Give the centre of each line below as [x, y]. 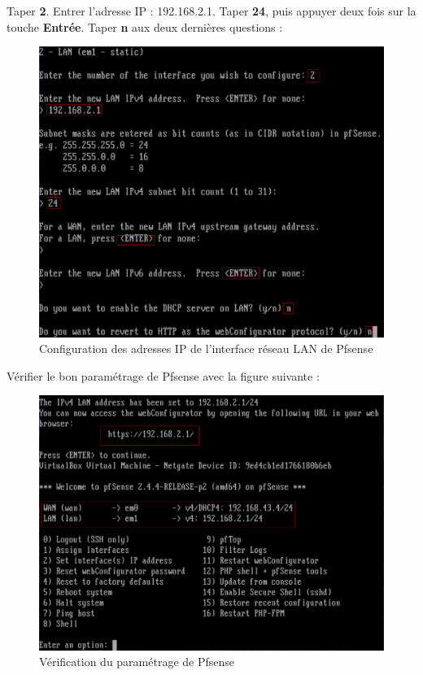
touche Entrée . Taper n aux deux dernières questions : [145, 26]
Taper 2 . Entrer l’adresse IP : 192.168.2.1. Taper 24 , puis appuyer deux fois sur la [211, 11]
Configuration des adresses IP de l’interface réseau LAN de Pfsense [206, 348]
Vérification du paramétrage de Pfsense [137, 662]
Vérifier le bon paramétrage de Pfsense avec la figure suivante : [163, 375]
